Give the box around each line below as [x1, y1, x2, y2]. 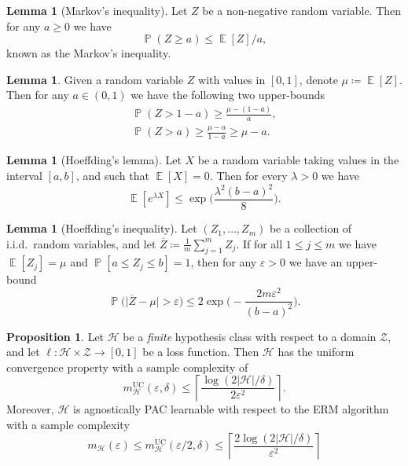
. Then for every [209, 167, 288, 183]
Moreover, [6, 401, 54, 417]
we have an [289, 254, 343, 270]
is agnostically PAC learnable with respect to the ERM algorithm [73, 401, 389, 417]
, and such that [75, 167, 149, 183]
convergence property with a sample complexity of [6, 358, 248, 375]
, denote [299, 71, 338, 87]
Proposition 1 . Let [6, 328, 105, 344]
